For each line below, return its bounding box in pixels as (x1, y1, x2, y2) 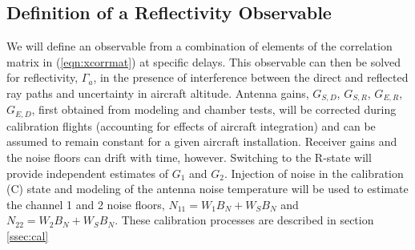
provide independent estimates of (6, 164, 169, 181)
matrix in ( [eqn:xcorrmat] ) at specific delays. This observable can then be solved (6, 53, 401, 70)
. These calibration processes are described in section (115, 212, 374, 228)
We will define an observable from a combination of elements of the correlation (6, 38, 393, 54)
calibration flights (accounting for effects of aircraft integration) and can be (6, 117, 376, 134)
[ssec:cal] (6, 228, 49, 244)
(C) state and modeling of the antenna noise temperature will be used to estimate (6, 180, 409, 197)
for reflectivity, (6, 69, 79, 86)
